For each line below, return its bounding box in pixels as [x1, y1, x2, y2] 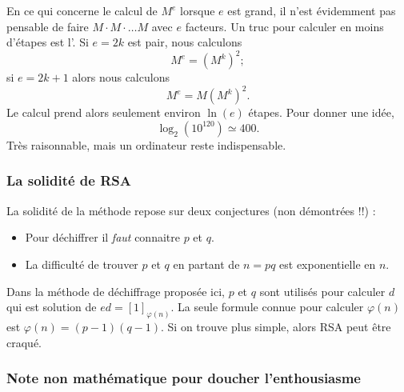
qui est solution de [6, 298, 97, 315]
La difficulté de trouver [25, 255, 138, 272]
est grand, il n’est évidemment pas [227, 2, 396, 18]
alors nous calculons [72, 69, 170, 86]
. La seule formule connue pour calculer [170, 298, 364, 315]
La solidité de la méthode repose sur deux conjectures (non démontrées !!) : [6, 202, 376, 218]
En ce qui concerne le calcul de [6, 2, 158, 18]
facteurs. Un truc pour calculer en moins [185, 18, 384, 34]
